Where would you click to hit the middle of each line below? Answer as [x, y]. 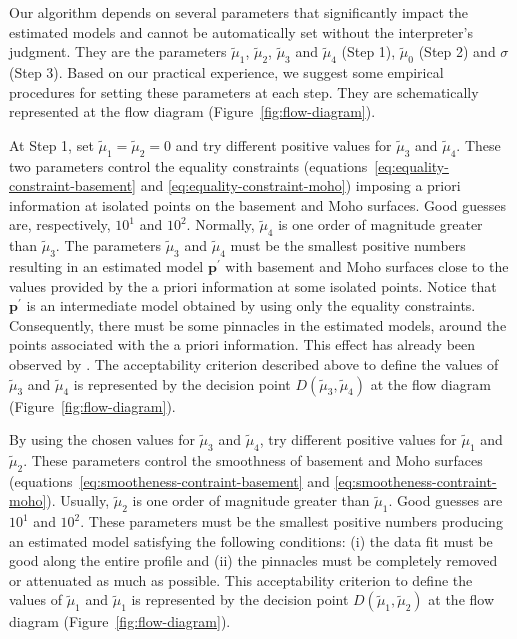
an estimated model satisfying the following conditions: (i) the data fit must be [251, 540]
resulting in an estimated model [106, 265]
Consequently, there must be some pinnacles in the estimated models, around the [258, 324]
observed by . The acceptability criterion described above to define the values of [254, 363]
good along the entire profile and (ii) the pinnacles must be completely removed [253, 560]
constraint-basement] [72, 185]
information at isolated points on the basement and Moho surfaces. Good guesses [258, 204]
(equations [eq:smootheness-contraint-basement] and [169, 480]
